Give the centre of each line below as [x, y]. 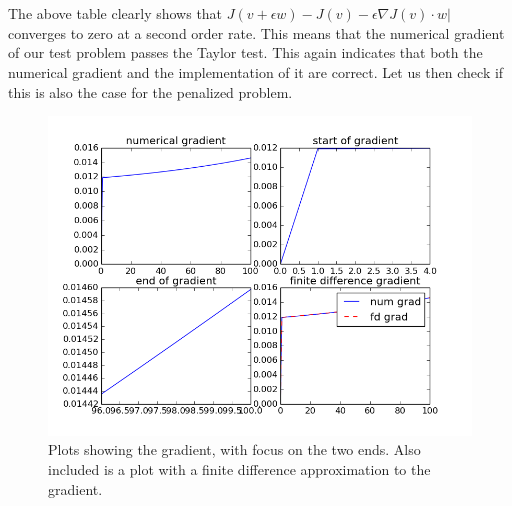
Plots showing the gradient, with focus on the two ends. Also [234, 449]
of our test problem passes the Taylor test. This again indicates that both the [245, 52]
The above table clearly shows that [115, 13]
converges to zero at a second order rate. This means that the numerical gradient [256, 32]
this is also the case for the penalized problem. [150, 91]
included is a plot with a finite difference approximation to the [239, 468]
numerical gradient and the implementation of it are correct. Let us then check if [256, 71]
